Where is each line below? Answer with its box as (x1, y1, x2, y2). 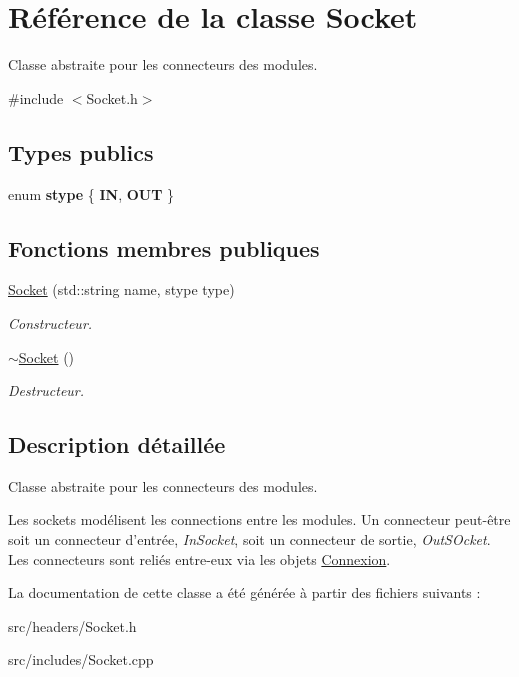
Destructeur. (8, 380, 85, 401)
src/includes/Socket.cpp (8, 649, 154, 670)
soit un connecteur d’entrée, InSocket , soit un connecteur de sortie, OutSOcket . (8, 529, 491, 550)
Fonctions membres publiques (8, 232, 320, 263)
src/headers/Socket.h (8, 615, 137, 636)
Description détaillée (8, 429, 226, 460)
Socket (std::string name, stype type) (8, 279, 235, 300)
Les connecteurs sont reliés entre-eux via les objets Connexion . (8, 548, 391, 569)
